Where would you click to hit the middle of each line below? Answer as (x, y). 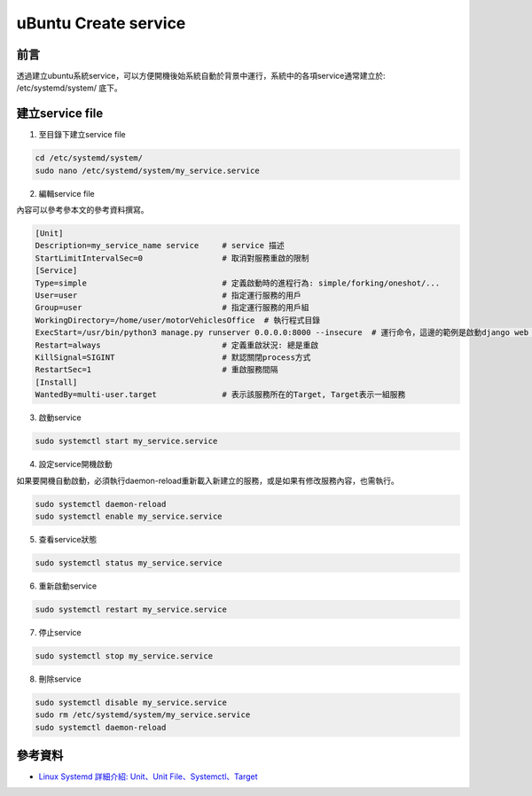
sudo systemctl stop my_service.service (124, 656)
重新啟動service (68, 586)
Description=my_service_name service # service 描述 (160, 246)
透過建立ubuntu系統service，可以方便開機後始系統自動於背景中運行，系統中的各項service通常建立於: (201, 76)
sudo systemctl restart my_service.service (131, 609)
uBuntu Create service (101, 23)
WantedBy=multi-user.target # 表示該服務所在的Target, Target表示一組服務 (220, 395)
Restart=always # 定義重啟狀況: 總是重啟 (177, 345)
